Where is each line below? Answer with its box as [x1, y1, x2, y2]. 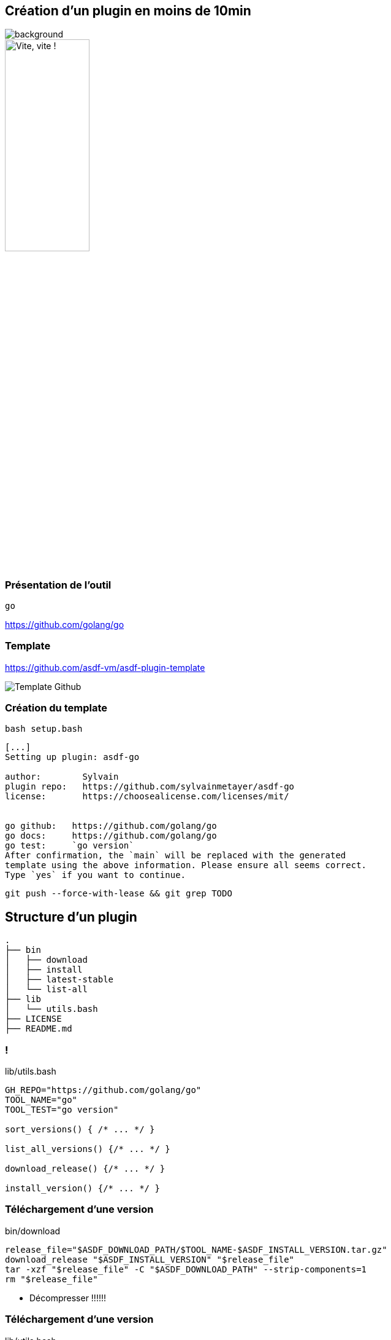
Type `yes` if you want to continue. [5, 870, 186, 880]
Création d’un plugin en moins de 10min [5, 3, 251, 18]
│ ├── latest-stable [5, 974, 114, 985]
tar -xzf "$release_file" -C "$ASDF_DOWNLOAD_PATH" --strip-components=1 [5, 1264, 367, 1274]
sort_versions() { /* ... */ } [5, 1124, 155, 1135]
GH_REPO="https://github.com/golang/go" [5, 1085, 202, 1095]
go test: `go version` [5, 840, 134, 851]
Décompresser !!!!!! [29, 1292, 107, 1303]
